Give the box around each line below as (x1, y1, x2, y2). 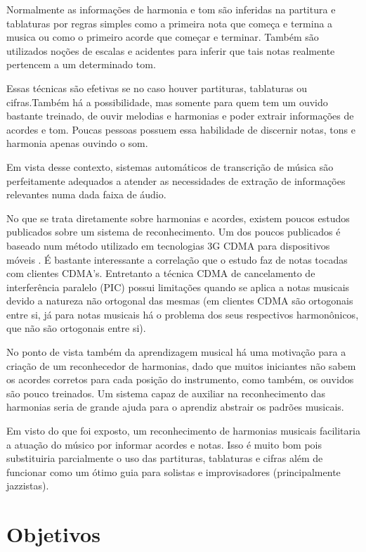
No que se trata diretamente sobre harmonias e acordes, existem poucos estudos (6, 210, 350, 225)
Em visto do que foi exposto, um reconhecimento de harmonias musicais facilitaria (6, 423, 360, 438)
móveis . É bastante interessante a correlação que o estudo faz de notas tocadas (6, 252, 348, 267)
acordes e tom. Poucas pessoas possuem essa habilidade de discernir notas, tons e (6, 122, 355, 136)
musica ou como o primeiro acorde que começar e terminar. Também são (6, 30, 319, 44)
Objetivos (6, 520, 100, 548)
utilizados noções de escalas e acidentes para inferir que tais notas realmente (6, 43, 335, 58)
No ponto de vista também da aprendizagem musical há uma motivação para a (6, 345, 346, 359)
